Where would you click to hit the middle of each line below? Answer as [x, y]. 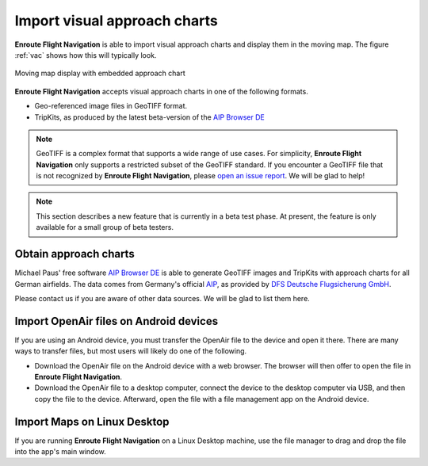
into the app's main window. [60, 452]
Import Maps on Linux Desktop [92, 421]
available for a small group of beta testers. [105, 227]
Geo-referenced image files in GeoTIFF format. [111, 106]
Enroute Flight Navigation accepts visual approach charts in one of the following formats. [161, 91]
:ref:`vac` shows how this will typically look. [86, 55]
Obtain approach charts [75, 254]
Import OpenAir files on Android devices [116, 321]
